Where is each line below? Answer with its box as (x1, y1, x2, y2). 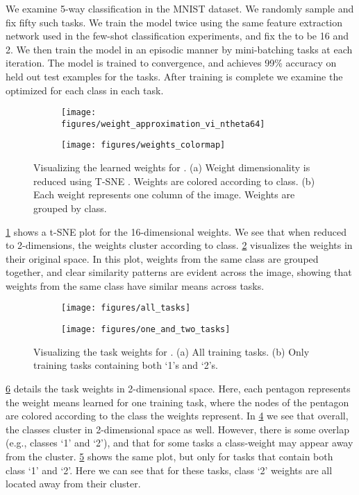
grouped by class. (33, 200, 107, 215)
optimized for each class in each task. (6, 82, 164, 97)
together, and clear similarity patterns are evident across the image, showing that (6, 265, 352, 279)
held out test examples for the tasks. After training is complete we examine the (6, 69, 343, 83)
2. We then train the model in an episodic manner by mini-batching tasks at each (6, 42, 353, 56)
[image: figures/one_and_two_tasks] (61, 324, 231, 335)
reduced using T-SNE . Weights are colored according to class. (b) (33, 173, 315, 188)
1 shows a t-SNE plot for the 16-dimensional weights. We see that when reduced (6, 224, 347, 238)
